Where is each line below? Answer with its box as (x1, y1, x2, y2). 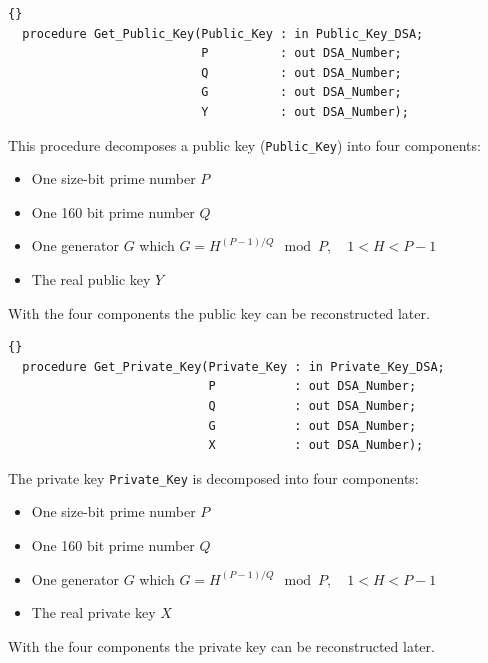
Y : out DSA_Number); (201, 104, 409, 119)
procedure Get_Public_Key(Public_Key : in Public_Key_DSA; (22, 26, 424, 41)
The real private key (31, 602, 156, 623)
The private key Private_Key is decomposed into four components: (8, 467, 419, 488)
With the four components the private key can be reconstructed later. (8, 635, 435, 656)
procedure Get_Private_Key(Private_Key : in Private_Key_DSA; (22, 359, 445, 374)
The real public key (31, 269, 151, 289)
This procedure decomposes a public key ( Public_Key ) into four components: (8, 134, 481, 155)
